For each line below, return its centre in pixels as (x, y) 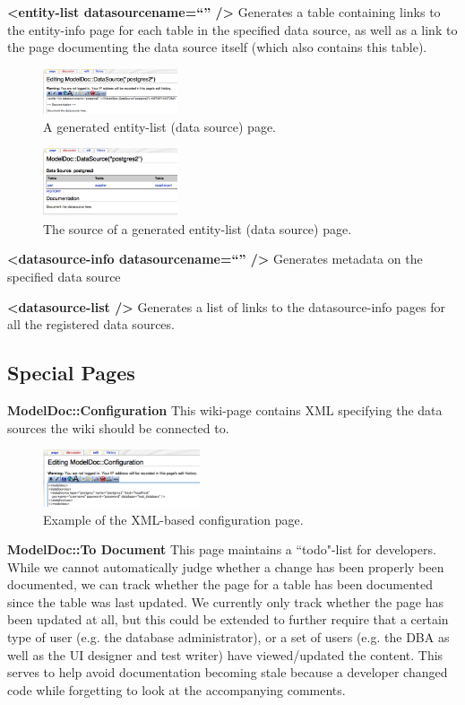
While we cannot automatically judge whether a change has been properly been (226, 566)
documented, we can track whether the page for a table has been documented (220, 584)
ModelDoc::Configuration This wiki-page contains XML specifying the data (225, 409)
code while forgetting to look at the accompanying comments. (177, 689)
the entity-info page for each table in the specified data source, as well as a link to (232, 29)
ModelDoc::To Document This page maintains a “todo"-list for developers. (222, 549)
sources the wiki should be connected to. (118, 427)
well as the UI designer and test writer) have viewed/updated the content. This (225, 654)
